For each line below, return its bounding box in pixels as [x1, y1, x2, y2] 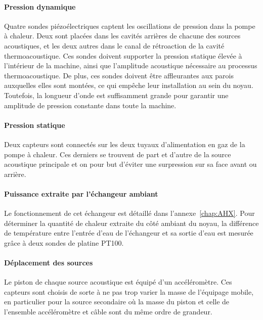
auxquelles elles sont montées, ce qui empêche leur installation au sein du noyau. [4, 80, 253, 90]
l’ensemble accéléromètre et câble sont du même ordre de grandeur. [4, 306, 212, 317]
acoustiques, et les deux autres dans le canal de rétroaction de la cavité [4, 40, 225, 51]
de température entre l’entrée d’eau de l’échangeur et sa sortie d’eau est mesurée [4, 227, 253, 238]
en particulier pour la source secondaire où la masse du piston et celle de [4, 296, 230, 307]
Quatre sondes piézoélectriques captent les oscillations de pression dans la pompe [4, 20, 255, 31]
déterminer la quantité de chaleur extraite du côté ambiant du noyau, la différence [4, 217, 259, 228]
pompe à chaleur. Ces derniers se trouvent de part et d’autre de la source [4, 149, 231, 159]
